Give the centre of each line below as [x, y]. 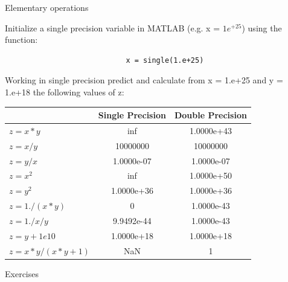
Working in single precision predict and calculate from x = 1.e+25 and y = [144, 80]
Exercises [22, 273]
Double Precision [210, 115]
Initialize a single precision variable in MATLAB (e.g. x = [113, 27]
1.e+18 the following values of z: [65, 91]
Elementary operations [47, 7]
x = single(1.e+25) [165, 60]
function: [21, 40]
